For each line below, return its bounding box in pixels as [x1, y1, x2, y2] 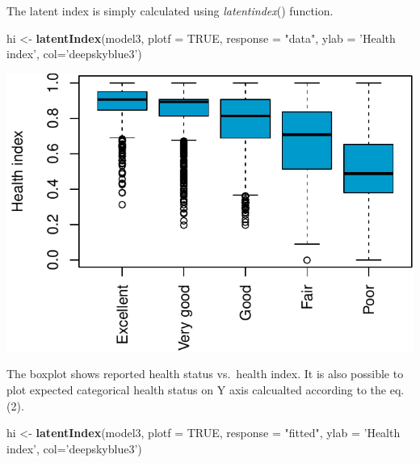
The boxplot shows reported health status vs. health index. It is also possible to [6, 365, 404, 382]
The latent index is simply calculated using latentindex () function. [6, 2, 334, 19]
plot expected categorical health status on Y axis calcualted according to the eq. [6, 381, 405, 398]
